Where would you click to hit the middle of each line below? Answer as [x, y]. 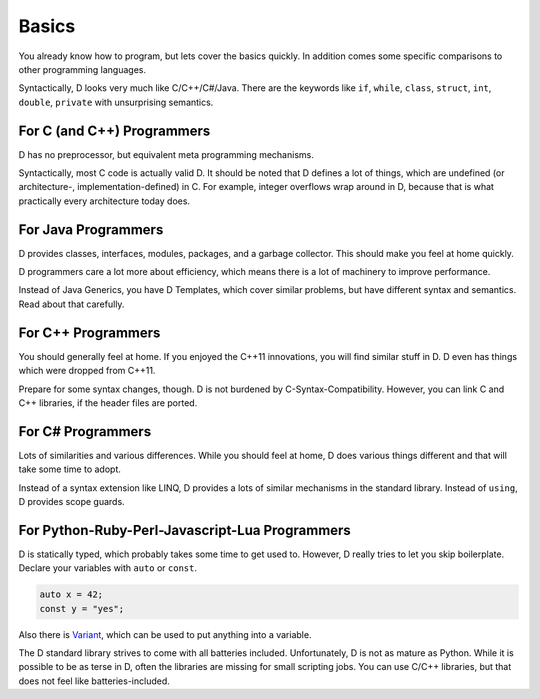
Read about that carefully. [71, 304]
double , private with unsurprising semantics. [116, 102]
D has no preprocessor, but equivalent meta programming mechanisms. [166, 154]
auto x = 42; [71, 594]
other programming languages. [82, 69]
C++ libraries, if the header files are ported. [108, 402]
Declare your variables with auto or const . [108, 568]
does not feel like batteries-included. [94, 681]
